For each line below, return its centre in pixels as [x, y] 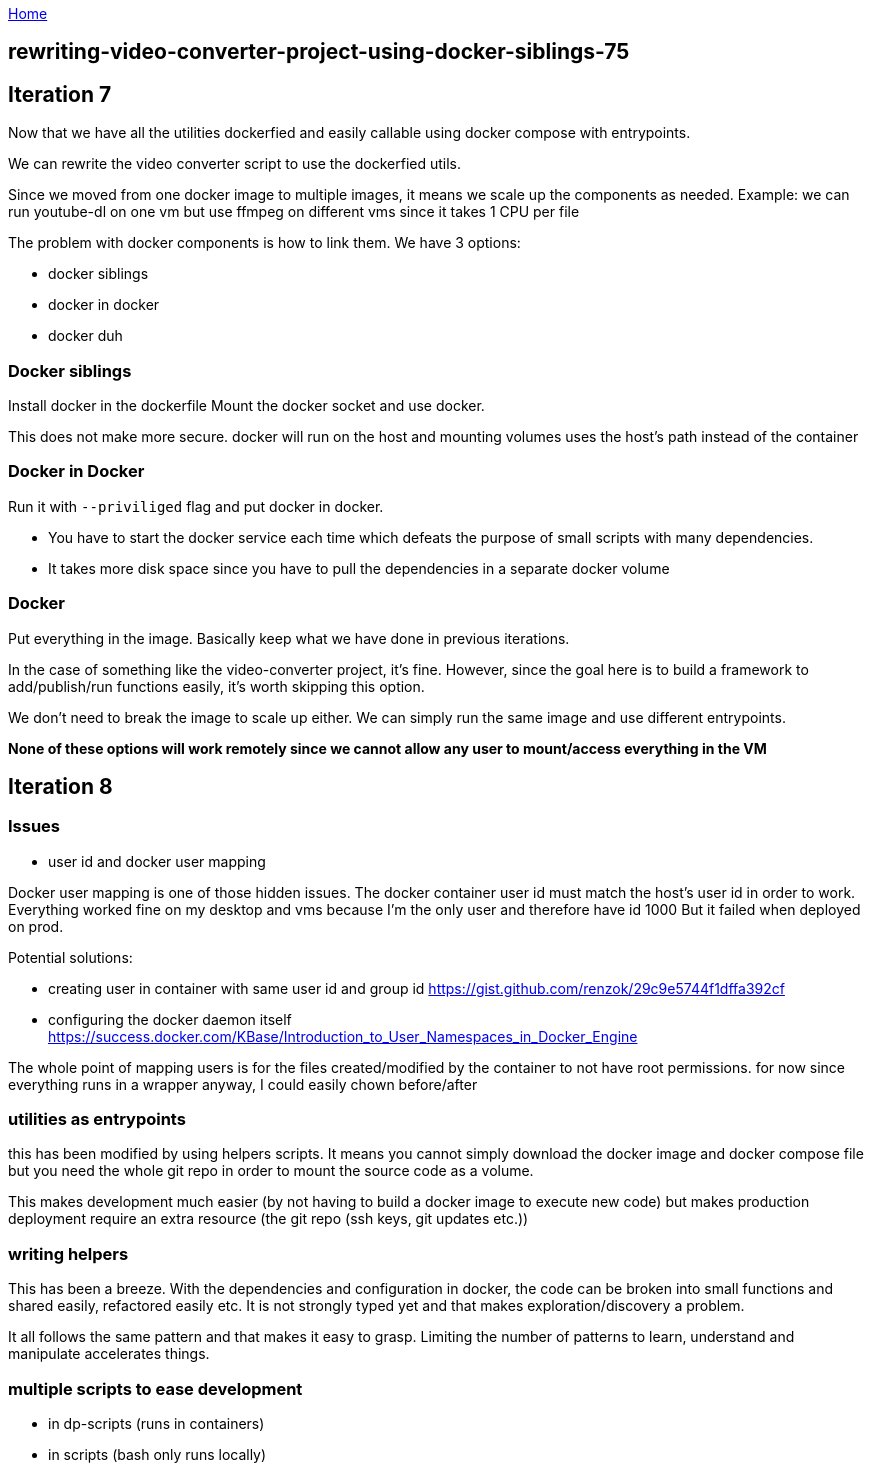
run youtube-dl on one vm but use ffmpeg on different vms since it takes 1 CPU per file [294, 212]
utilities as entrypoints [97, 1119]
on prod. [36, 926]
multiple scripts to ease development [155, 1388]
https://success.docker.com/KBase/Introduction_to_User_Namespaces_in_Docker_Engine [343, 1036]
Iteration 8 [60, 786]
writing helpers [68, 1253]
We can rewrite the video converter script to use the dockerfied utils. [235, 164]
